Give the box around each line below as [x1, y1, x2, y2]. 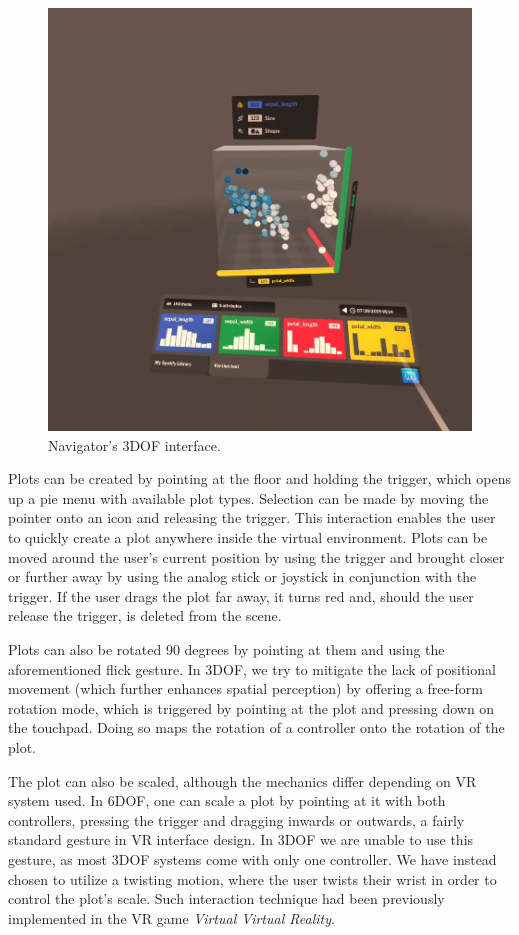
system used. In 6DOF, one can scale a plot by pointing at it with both [8, 790, 446, 811]
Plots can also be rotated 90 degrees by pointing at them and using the [8, 639, 445, 659]
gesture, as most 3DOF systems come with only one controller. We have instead [8, 848, 497, 869]
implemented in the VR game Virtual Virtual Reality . [8, 907, 335, 928]
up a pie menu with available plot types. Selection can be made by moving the [8, 487, 489, 508]
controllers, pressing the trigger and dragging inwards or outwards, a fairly [8, 809, 465, 830]
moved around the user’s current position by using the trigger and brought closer [8, 546, 505, 567]
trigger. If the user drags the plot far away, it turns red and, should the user [8, 585, 474, 606]
